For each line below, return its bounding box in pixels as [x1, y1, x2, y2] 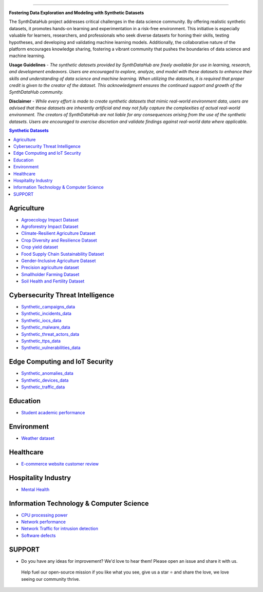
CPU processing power [21, 512, 68, 518]
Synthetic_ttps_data [21, 338, 61, 344]
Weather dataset [21, 435, 55, 441]
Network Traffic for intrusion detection [21, 526, 98, 531]
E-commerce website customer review [21, 461, 99, 467]
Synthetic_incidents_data [21, 310, 72, 317]
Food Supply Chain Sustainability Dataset [21, 251, 104, 257]
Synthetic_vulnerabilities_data [21, 345, 81, 351]
